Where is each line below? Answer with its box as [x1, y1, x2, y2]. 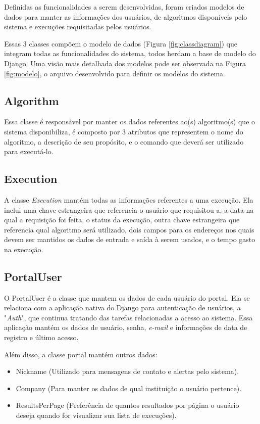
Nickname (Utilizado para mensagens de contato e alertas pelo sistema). [16, 366, 239, 376]
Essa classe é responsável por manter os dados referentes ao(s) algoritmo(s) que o [4, 116, 255, 127]
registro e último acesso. [4, 332, 79, 343]
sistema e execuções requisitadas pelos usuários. [4, 21, 151, 32]
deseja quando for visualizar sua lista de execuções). [16, 410, 177, 420]
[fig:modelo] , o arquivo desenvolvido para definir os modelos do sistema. [4, 68, 226, 78]
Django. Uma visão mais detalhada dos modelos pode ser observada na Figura [4, 58, 246, 68]
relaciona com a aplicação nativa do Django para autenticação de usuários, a [4, 302, 241, 313]
